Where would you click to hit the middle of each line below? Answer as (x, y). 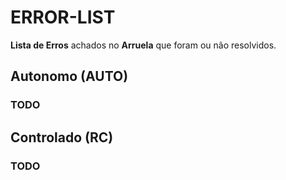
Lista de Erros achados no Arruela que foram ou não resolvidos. (143, 45)
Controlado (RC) (62, 137)
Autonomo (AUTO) (69, 76)
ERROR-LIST (63, 17)
